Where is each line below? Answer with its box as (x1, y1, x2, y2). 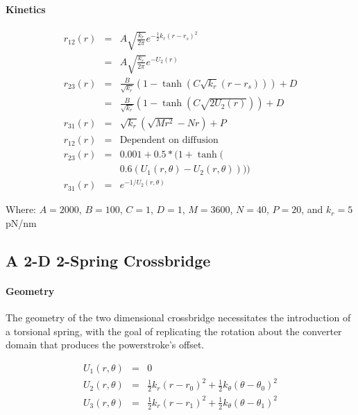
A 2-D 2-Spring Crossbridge (6, 249, 211, 271)
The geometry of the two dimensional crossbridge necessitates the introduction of (6, 310, 351, 325)
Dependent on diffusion (119, 135, 219, 146)
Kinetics (6, 1, 46, 16)
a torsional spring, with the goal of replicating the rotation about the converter (6, 323, 342, 338)
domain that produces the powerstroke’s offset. (6, 337, 205, 352)
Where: (6, 202, 36, 217)
